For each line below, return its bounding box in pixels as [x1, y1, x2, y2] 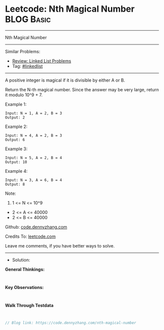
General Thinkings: [5, 266, 45, 272]
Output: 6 [5, 137, 25, 142]
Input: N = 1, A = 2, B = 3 [5, 111, 62, 116]
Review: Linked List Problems [12, 58, 72, 64]
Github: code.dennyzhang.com [5, 224, 67, 230]
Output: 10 [5, 160, 27, 165]
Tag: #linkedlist [12, 63, 43, 69]
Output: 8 [5, 182, 25, 186]
